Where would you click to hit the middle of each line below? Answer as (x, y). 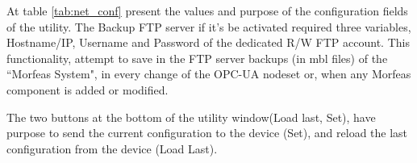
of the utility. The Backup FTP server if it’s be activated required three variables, (209, 26)
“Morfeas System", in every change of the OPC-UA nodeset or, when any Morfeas (209, 74)
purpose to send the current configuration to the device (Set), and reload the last (207, 133)
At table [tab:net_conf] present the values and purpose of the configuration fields (207, 10)
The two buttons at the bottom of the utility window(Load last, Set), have (191, 117)
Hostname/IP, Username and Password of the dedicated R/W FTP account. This (208, 42)
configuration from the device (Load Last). (112, 148)
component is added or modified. (88, 89)
